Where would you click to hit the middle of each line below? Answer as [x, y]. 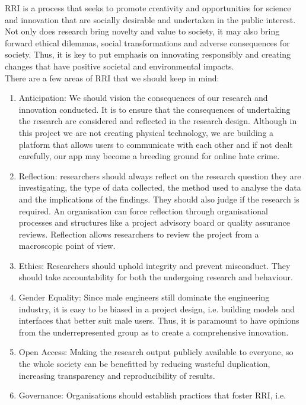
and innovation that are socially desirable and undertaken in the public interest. [150, 19]
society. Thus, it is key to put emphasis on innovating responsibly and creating [148, 54]
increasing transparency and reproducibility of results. [117, 375]
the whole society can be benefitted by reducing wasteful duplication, [144, 364]
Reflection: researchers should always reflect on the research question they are [160, 175]
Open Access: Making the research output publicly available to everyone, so [156, 352]
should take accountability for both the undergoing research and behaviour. [156, 277]
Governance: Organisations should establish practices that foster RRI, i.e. [152, 395]
